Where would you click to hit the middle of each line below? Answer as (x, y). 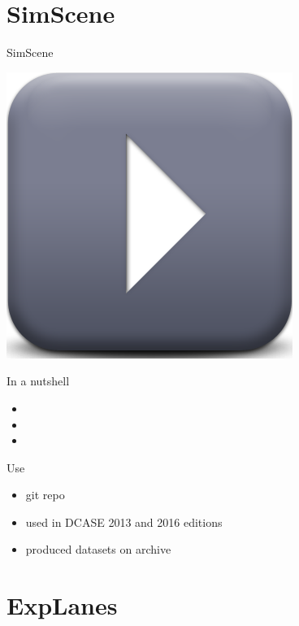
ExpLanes (62, 605)
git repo (45, 495)
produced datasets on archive (98, 549)
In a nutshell (38, 381)
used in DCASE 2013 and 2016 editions (124, 522)
